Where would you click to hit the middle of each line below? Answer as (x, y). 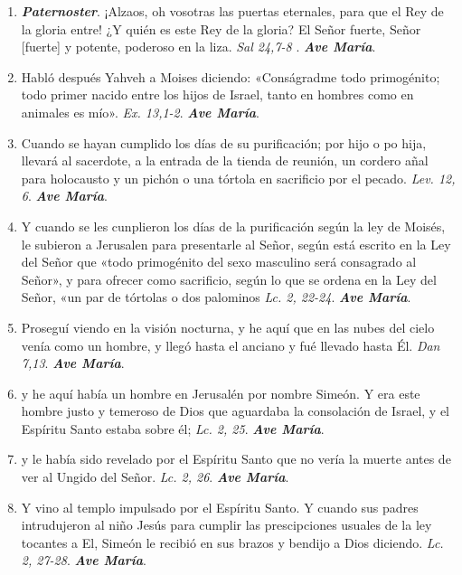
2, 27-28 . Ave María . (84, 560)
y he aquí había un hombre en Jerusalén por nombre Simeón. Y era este (221, 393)
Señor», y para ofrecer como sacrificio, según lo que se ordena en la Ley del (229, 279)
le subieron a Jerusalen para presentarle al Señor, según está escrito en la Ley (236, 244)
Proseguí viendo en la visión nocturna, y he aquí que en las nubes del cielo (228, 327)
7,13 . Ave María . (73, 363)
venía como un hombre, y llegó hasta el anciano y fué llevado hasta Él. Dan (231, 345)
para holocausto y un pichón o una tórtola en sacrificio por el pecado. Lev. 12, (238, 178)
